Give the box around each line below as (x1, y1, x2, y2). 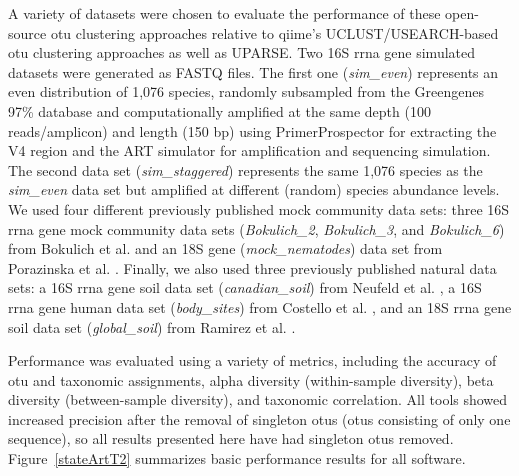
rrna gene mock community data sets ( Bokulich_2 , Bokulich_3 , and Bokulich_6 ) (8, 218, 505, 239)
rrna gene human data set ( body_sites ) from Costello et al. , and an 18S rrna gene (8, 296, 512, 317)
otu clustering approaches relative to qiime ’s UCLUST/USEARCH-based (50, 22, 499, 43)
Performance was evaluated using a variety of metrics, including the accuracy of (8, 350, 497, 371)
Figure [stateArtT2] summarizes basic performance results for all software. (8, 448, 466, 469)
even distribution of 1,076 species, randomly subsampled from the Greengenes (8, 81, 484, 102)
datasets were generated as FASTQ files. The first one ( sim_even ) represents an (8, 61, 499, 82)
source (8, 22, 47, 43)
